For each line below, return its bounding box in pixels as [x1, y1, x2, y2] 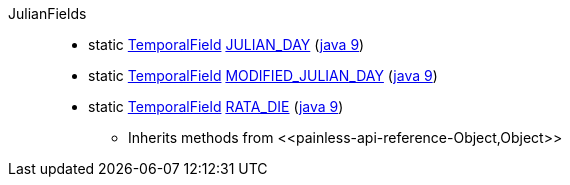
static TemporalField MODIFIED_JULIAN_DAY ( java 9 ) [88, 67, 438, 84]
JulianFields [8, 5, 87, 22]
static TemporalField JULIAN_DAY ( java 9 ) [88, 36, 365, 53]
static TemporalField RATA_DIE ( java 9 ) [88, 98, 344, 115]
